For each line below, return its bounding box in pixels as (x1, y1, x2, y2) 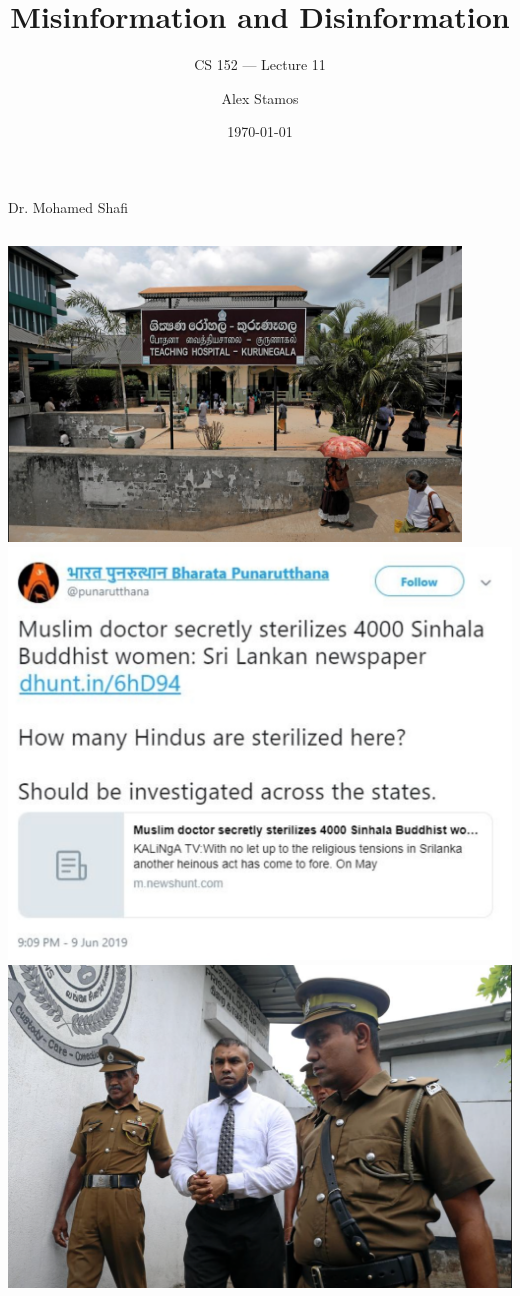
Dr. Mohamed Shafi (8, 196, 129, 217)
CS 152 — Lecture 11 (194, 54, 326, 75)
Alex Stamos (221, 87, 299, 108)
